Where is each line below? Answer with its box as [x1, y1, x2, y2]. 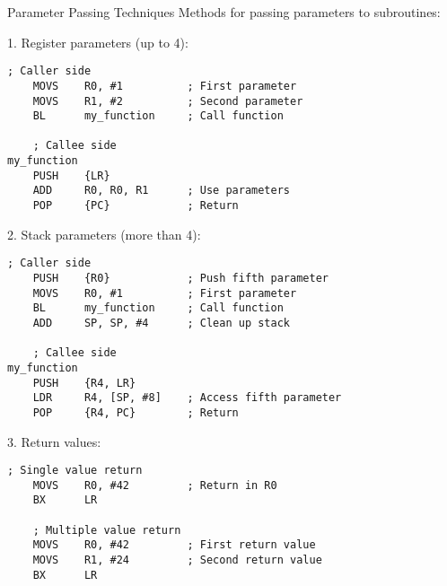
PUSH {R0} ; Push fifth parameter [32, 272, 329, 284]
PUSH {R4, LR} [32, 376, 136, 389]
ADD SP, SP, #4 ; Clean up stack [32, 316, 290, 329]
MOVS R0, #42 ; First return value [32, 538, 316, 552]
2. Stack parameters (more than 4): [7, 224, 201, 243]
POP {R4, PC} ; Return [32, 406, 239, 419]
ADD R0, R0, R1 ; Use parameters [32, 184, 290, 197]
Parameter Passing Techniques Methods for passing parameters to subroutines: [7, 3, 441, 21]
